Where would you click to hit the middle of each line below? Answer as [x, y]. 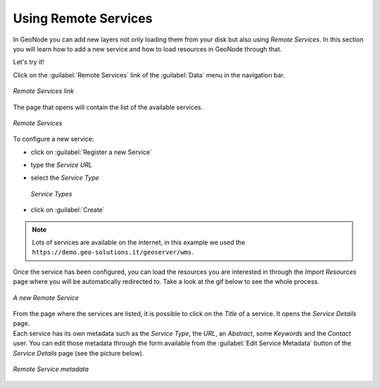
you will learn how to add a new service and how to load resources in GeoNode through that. [147, 49]
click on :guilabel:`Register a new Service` [91, 152]
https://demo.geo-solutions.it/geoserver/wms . [113, 252]
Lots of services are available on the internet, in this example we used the [139, 242]
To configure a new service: [53, 139]
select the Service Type [65, 178]
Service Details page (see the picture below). [78, 353]
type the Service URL [62, 165]
